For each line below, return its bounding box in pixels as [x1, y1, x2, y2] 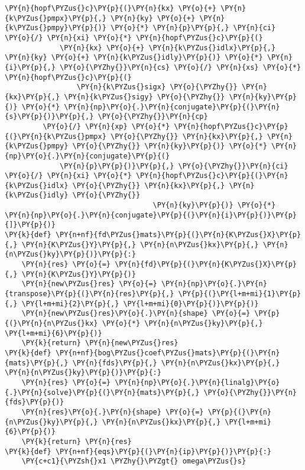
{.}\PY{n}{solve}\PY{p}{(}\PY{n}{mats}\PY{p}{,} [5, 388, 200, 397]
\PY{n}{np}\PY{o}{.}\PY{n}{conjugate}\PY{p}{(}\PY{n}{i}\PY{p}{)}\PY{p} [5, 210, 297, 219]
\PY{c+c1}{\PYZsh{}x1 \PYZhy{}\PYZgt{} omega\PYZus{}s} [21, 457, 246, 466]
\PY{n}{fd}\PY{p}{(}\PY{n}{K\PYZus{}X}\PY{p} [115, 260, 297, 269]
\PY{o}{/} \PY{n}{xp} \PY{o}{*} [43, 122, 170, 131]
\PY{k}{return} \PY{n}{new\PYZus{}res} [21, 339, 179, 348]
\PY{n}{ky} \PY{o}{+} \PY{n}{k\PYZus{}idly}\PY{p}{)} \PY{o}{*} [5, 53, 263, 62]
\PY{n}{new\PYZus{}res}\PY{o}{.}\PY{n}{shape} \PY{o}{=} [21, 309, 251, 318]
